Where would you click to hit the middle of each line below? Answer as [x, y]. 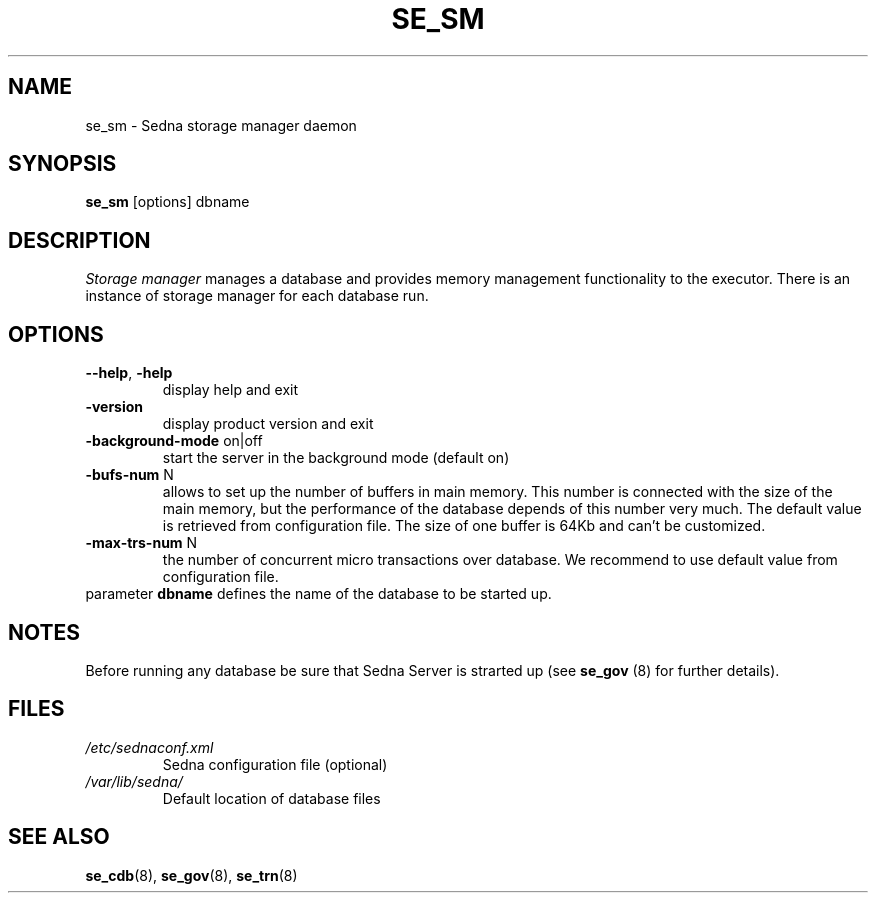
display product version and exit [268, 424]
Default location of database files [271, 798]
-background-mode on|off [174, 441]
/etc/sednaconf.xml [149, 747]
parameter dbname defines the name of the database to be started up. [318, 594]
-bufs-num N [129, 475]
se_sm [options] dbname [167, 202]
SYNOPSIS [62, 164]
